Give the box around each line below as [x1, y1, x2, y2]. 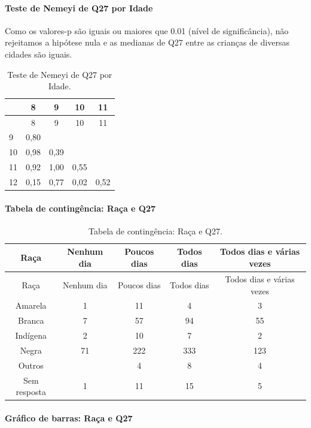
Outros [18, 358, 44, 371]
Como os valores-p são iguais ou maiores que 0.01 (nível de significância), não [5, 24, 289, 37]
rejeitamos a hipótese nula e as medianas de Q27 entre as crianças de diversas [5, 36, 289, 49]
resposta [16, 385, 46, 398]
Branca [18, 314, 44, 327]
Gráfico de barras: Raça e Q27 [5, 411, 133, 424]
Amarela [15, 299, 47, 312]
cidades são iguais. [5, 47, 72, 60]
